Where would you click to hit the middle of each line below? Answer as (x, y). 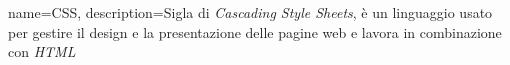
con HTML (42, 51)
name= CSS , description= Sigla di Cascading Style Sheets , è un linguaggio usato (250, 12)
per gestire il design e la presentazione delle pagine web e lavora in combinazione (255, 31)
